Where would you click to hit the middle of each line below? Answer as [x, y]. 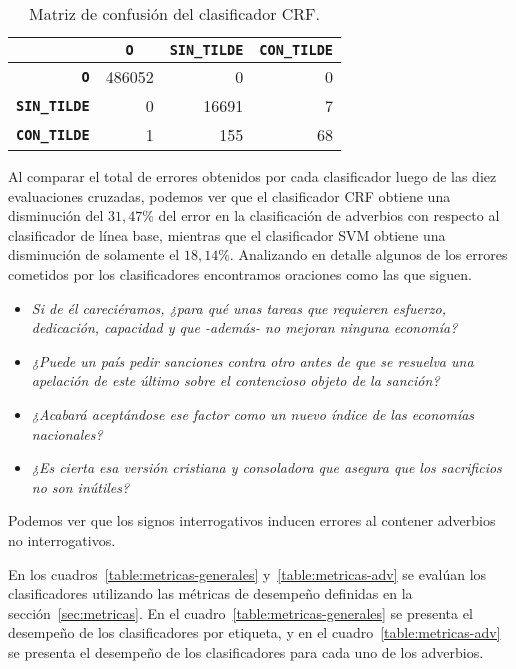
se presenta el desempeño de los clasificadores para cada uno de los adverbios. [246, 651]
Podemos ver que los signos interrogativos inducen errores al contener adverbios [252, 520]
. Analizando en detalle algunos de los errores [368, 254]
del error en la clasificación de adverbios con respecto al [329, 215]
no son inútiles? [80, 486]
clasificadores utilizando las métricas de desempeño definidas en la [210, 593]
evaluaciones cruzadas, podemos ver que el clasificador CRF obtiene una [229, 195]
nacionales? [67, 433]
